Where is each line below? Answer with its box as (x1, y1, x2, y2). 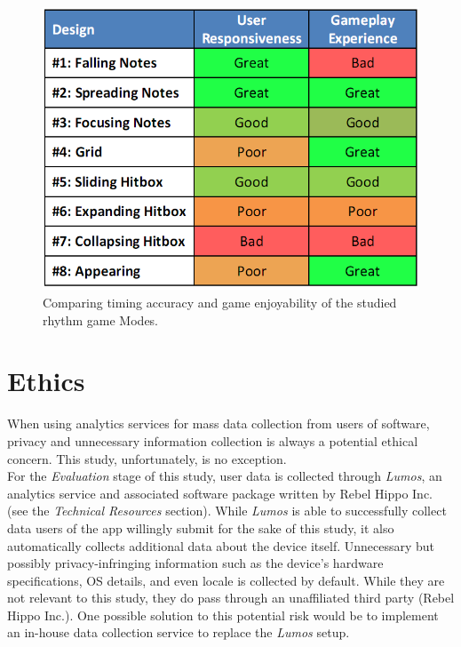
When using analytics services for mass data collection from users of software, (7, 414, 430, 433)
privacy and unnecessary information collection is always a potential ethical (7, 431, 418, 450)
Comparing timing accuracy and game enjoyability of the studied (43, 293, 397, 312)
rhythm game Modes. (43, 310, 159, 329)
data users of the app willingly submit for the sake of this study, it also (7, 518, 394, 537)
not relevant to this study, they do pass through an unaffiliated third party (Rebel (7, 588, 455, 607)
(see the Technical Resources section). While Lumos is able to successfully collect (7, 501, 447, 520)
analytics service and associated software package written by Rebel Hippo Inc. (7, 483, 433, 502)
